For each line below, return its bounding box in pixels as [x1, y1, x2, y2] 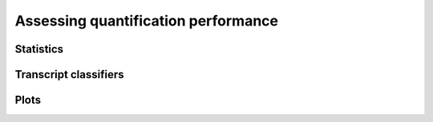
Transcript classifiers [14, 68, 124, 81]
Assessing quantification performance [14, 12, 278, 30]
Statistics [14, 42, 64, 56]
